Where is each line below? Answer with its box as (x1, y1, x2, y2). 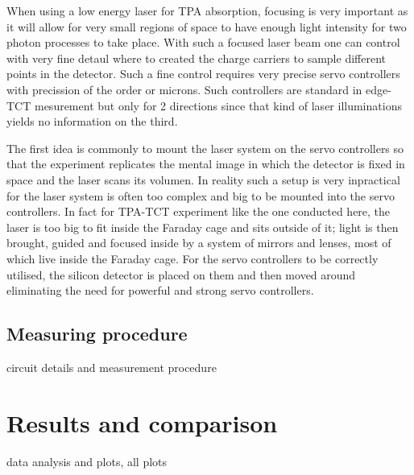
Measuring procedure (6, 321, 188, 346)
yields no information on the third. (6, 113, 178, 130)
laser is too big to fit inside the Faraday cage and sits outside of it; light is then (6, 218, 399, 235)
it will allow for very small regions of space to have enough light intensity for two (6, 18, 407, 35)
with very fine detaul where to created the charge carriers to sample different (6, 49, 386, 66)
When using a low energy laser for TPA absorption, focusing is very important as (6, 2, 408, 19)
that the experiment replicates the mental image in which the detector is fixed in (6, 155, 405, 172)
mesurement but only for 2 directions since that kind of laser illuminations (34, 97, 402, 114)
